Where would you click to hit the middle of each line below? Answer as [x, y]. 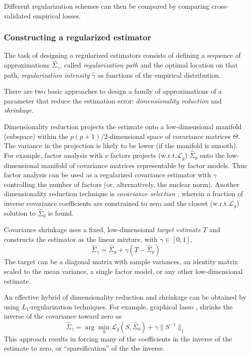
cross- [220, 6]
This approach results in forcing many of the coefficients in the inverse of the [118, 338]
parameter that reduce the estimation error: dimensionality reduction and [113, 100]
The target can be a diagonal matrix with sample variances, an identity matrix [121, 262]
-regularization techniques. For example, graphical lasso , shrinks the [131, 306]
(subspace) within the [36, 136]
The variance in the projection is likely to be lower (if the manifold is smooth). [121, 145]
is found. [61, 213]
